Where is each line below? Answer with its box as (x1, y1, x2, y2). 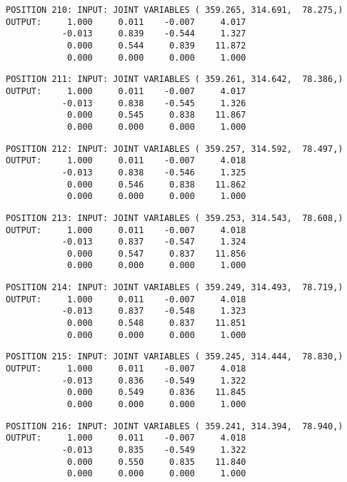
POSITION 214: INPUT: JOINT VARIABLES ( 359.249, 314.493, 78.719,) (6, 282, 343, 293)
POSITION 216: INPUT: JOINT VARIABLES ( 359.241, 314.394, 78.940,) (6, 421, 343, 431)
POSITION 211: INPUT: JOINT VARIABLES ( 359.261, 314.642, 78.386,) (6, 74, 343, 85)
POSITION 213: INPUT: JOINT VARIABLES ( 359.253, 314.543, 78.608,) (6, 212, 343, 223)
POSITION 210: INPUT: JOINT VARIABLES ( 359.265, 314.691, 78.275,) (6, 5, 343, 15)
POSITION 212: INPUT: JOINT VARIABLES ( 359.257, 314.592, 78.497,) (6, 143, 343, 154)
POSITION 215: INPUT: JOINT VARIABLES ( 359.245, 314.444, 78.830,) (6, 352, 343, 362)
